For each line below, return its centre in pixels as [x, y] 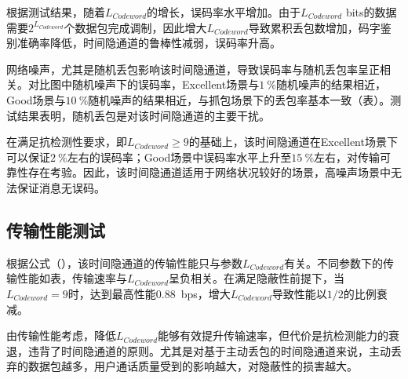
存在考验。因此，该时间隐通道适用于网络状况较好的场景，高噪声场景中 [209, 172]
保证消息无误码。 [61, 187]
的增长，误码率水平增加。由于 [224, 12]
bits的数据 [371, 12]
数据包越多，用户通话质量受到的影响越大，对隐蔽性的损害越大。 [193, 366]
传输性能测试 [56, 230]
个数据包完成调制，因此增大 [135, 27]
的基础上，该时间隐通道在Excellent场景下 [293, 142]
